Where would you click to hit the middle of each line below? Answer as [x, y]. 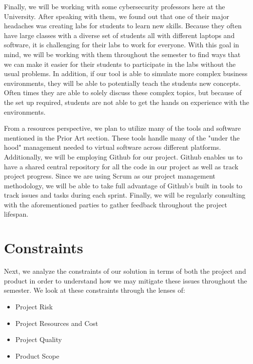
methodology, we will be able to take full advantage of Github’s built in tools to [123, 185]
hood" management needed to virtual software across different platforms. [113, 147]
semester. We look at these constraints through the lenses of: [95, 290]
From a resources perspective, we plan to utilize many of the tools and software [123, 128]
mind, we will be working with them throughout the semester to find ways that [122, 54]
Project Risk [34, 306]
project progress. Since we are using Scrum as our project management [110, 176]
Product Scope [37, 355]
